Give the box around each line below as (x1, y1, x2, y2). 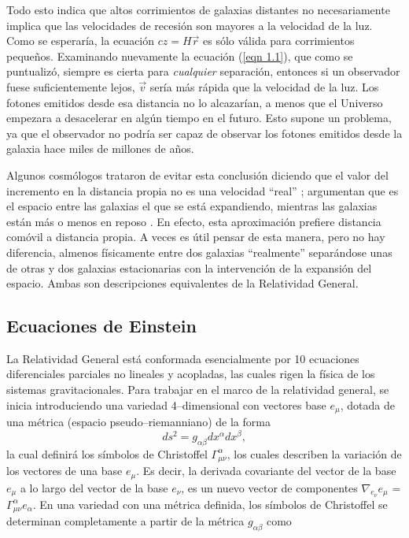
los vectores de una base (6, 462, 123, 479)
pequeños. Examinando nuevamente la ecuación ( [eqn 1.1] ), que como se (6, 47, 353, 64)
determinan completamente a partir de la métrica (6, 513, 245, 529)
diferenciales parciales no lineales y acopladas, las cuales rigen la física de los (6, 365, 375, 382)
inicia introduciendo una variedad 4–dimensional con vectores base (6, 396, 326, 413)
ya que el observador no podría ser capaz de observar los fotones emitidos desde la (6, 124, 403, 141)
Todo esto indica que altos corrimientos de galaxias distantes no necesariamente (6, 2, 390, 17)
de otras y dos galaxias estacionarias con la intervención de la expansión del (6, 259, 372, 276)
